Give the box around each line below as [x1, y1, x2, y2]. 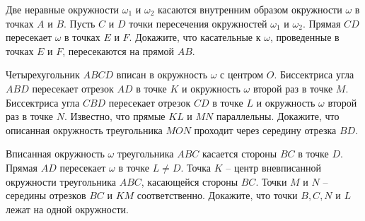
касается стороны [202, 146, 277, 161]
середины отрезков [6, 188, 86, 203]
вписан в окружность [116, 67, 208, 82]
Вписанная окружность [6, 146, 105, 161]
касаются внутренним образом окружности [158, 2, 342, 16]
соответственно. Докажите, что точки [137, 188, 298, 203]
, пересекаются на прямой [62, 43, 175, 58]
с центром [220, 67, 264, 82]
